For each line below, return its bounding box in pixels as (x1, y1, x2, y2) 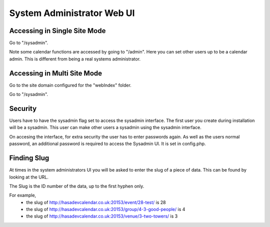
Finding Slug (9, 154, 49, 162)
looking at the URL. (9, 174, 48, 180)
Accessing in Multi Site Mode (9, 69, 102, 77)
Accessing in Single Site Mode (9, 26, 106, 35)
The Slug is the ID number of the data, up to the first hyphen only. (9, 183, 144, 189)
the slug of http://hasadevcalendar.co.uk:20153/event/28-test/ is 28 (26, 199, 166, 205)
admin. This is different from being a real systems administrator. (9, 55, 141, 62)
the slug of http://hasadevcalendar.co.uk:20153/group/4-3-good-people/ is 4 (26, 206, 185, 212)
